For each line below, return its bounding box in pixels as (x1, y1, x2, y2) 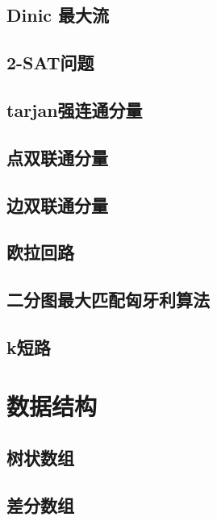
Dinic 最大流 (6, 2, 110, 27)
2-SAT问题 (6, 50, 94, 75)
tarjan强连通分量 (6, 97, 143, 122)
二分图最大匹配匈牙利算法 (6, 287, 210, 312)
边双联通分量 (6, 192, 108, 217)
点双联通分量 (6, 144, 108, 169)
